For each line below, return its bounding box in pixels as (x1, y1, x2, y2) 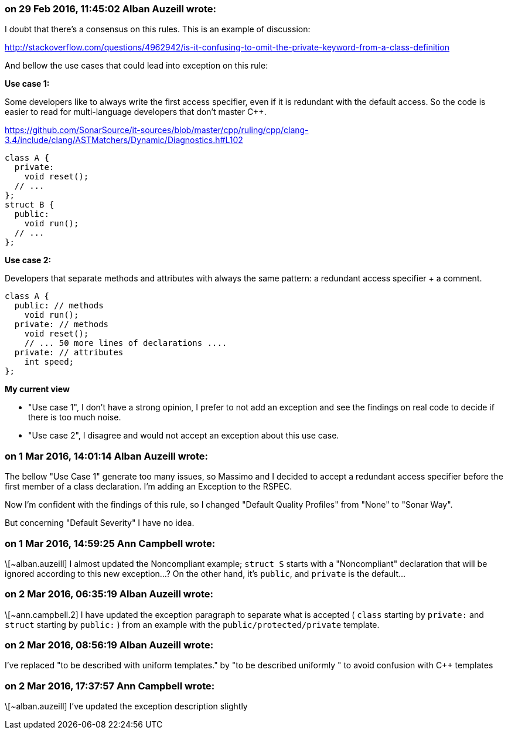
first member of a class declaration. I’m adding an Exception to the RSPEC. (5, 481, 292, 492)
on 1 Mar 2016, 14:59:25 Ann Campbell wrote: (5, 537, 216, 549)
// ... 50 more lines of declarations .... (24, 338, 227, 348)
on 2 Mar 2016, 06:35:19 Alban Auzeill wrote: (5, 588, 214, 600)
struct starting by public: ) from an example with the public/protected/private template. (5, 619, 380, 630)
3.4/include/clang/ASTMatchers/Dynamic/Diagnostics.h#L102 (5, 135, 243, 145)
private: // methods (14, 320, 109, 329)
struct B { (5, 200, 54, 210)
